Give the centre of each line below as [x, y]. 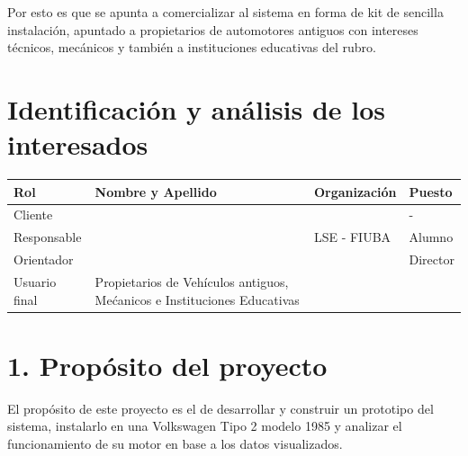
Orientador [44, 259]
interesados [78, 144]
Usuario [35, 281]
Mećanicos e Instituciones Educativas [197, 299]
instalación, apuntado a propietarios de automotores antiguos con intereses [213, 29]
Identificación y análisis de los [197, 108]
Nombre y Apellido [156, 191]
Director [432, 259]
